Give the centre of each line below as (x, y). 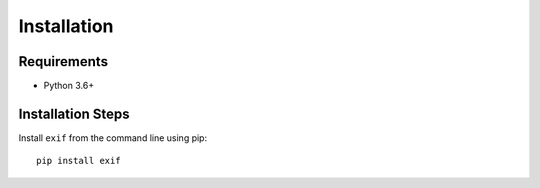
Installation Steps (74, 113)
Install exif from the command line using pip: (113, 137)
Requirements (63, 61)
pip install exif (78, 161)
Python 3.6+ (69, 86)
